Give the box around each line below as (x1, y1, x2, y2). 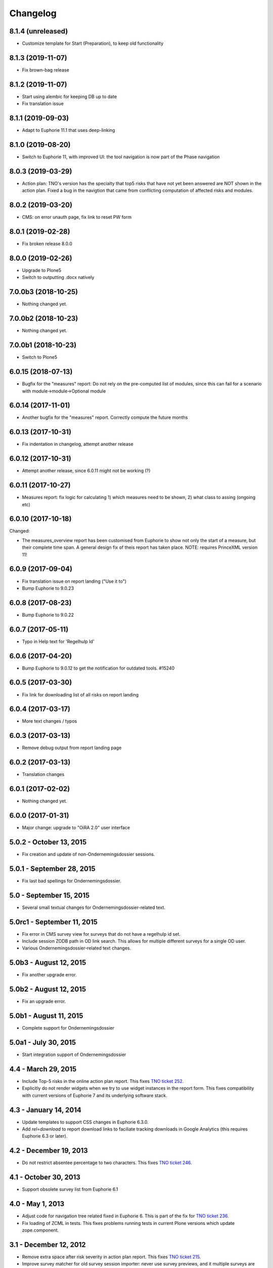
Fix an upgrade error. (22, 998, 66, 1004)
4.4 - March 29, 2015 (9, 1065, 77, 1073)
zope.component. (22, 1227, 59, 1233)
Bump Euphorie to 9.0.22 (22, 612, 74, 618)
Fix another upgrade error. (22, 972, 77, 978)
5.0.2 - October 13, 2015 (9, 837, 87, 847)
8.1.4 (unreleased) (9, 27, 68, 36)
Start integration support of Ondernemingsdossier (22, 1051, 126, 1058)
